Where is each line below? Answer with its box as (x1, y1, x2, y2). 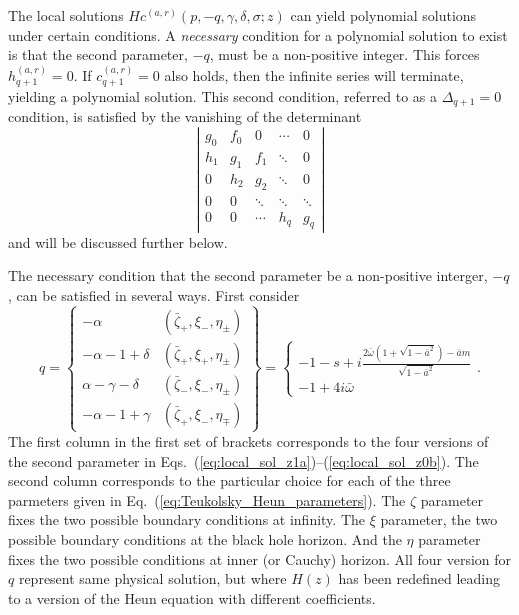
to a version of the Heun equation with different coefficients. (8, 587, 376, 608)
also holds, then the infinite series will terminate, (164, 64, 464, 85)
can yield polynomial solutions (290, 5, 477, 25)
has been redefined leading (338, 568, 500, 589)
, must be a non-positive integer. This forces (209, 44, 480, 65)
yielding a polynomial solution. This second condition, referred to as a (8, 86, 438, 107)
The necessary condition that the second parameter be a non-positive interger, (8, 265, 488, 286)
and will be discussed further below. (8, 231, 228, 252)
